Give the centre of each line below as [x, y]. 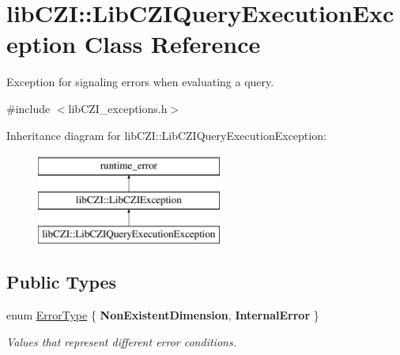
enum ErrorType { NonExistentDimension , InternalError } [163, 315]
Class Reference [172, 44]
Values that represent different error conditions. [121, 341]
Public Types [62, 282]
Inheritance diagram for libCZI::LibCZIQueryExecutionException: [166, 135]
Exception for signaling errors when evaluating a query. [140, 82]
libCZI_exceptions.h [118, 108]
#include [28, 108]
